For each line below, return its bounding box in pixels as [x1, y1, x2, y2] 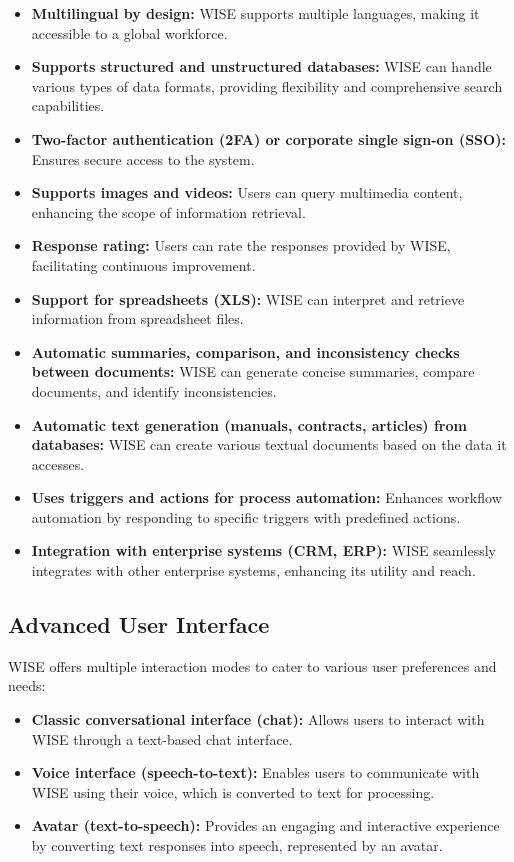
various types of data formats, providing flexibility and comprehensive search [31, 75, 503, 96]
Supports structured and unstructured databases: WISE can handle [31, 56, 492, 77]
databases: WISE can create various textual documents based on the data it [31, 434, 507, 455]
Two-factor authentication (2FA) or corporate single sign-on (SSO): [31, 128, 506, 149]
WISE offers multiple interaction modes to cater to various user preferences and [8, 655, 497, 676]
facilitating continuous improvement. [31, 254, 256, 275]
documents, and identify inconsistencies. [31, 380, 277, 401]
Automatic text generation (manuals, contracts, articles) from [31, 414, 467, 435]
